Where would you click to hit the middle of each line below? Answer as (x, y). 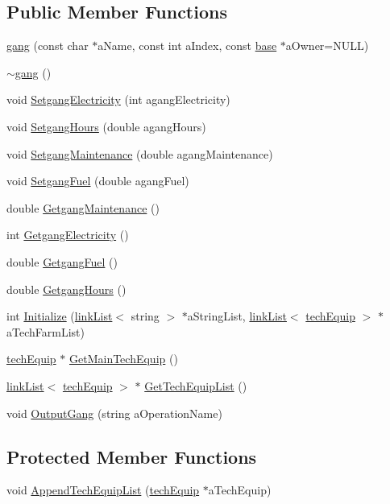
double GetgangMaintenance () (83, 207)
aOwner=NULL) (327, 45)
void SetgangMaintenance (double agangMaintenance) (140, 153)
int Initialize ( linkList (60, 316)
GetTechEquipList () (196, 385)
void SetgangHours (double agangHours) (106, 126)
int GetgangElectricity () (68, 235)
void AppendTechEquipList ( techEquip (103, 490)
